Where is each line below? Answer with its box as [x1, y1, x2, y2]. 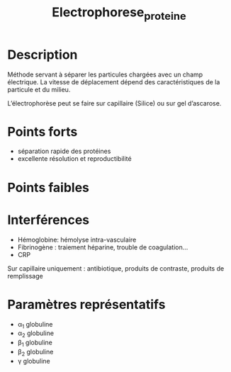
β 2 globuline [17, 347, 54, 358]
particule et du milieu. [7, 85, 71, 94]
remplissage [7, 271, 44, 280]
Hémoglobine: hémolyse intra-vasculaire [17, 235, 137, 244]
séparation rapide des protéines [17, 147, 111, 156]
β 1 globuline [17, 338, 53, 348]
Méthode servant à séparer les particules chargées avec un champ [7, 70, 203, 79]
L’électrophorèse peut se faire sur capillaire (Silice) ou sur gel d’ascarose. [7, 98, 222, 107]
